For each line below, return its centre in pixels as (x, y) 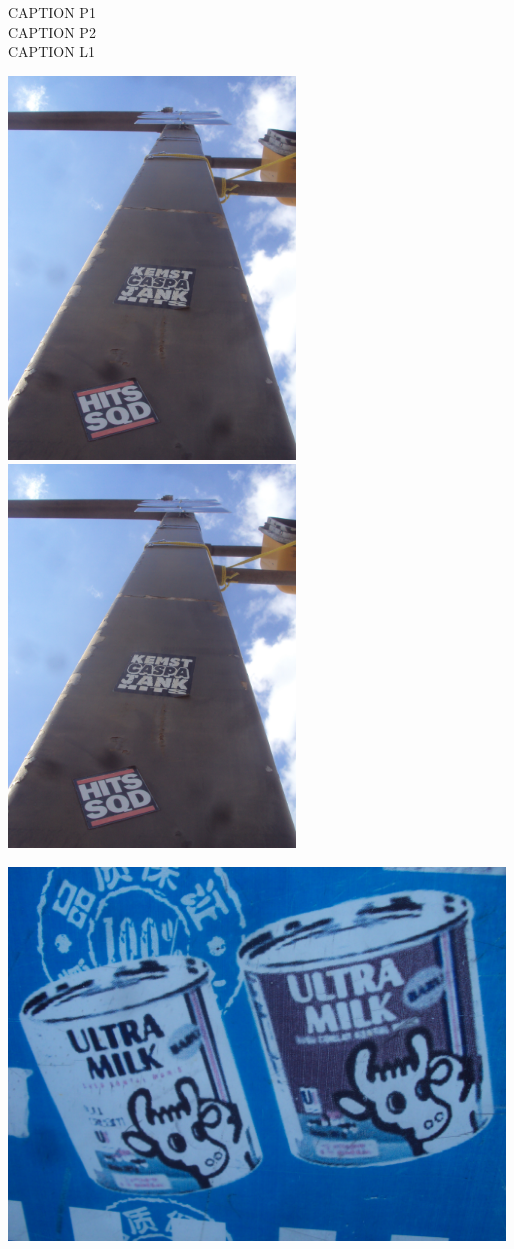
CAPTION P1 (52, 12)
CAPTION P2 (52, 31)
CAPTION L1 (52, 51)
